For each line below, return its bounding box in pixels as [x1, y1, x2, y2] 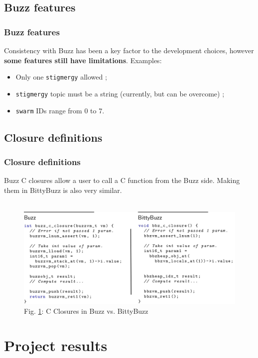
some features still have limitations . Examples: [4, 55, 162, 65]
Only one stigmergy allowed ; [15, 72, 107, 82]
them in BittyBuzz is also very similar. [4, 184, 122, 195]
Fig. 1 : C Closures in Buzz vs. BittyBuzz [24, 306, 148, 316]
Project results [4, 335, 108, 355]
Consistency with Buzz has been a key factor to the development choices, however [4, 45, 254, 55]
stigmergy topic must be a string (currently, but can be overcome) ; [15, 88, 225, 98]
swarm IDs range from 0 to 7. [15, 105, 105, 115]
